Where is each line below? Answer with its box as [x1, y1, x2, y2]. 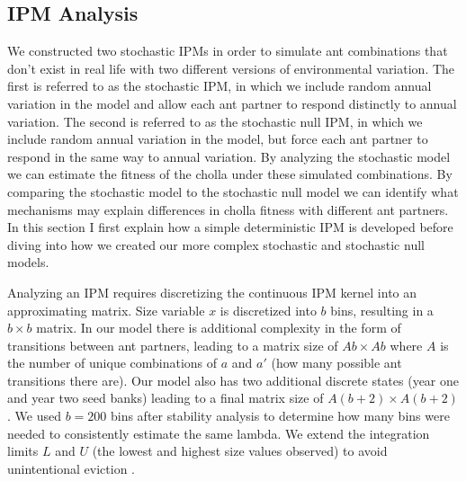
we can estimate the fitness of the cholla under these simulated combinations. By [7, 165, 453, 183]
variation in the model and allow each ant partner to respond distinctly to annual [7, 94, 457, 112]
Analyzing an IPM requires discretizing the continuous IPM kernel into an [7, 282, 417, 301]
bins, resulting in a [330, 300, 434, 319]
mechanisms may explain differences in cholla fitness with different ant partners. [7, 200, 449, 218]
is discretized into [220, 300, 317, 319]
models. [7, 253, 49, 272]
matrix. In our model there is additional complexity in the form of [36, 318, 401, 337]
